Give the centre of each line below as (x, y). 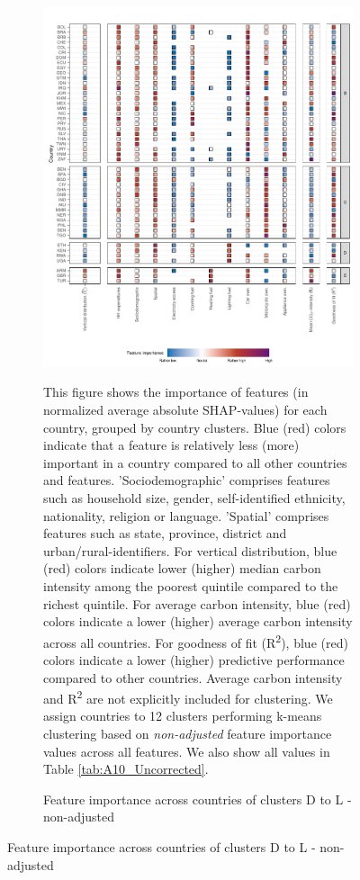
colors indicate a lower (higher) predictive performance (194, 659)
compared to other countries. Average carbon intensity (193, 677)
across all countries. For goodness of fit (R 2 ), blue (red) (196, 641)
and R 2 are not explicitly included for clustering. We (188, 697)
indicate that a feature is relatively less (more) (171, 445)
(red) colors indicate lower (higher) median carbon (182, 568)
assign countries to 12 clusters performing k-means (183, 716)
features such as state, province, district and (165, 533)
